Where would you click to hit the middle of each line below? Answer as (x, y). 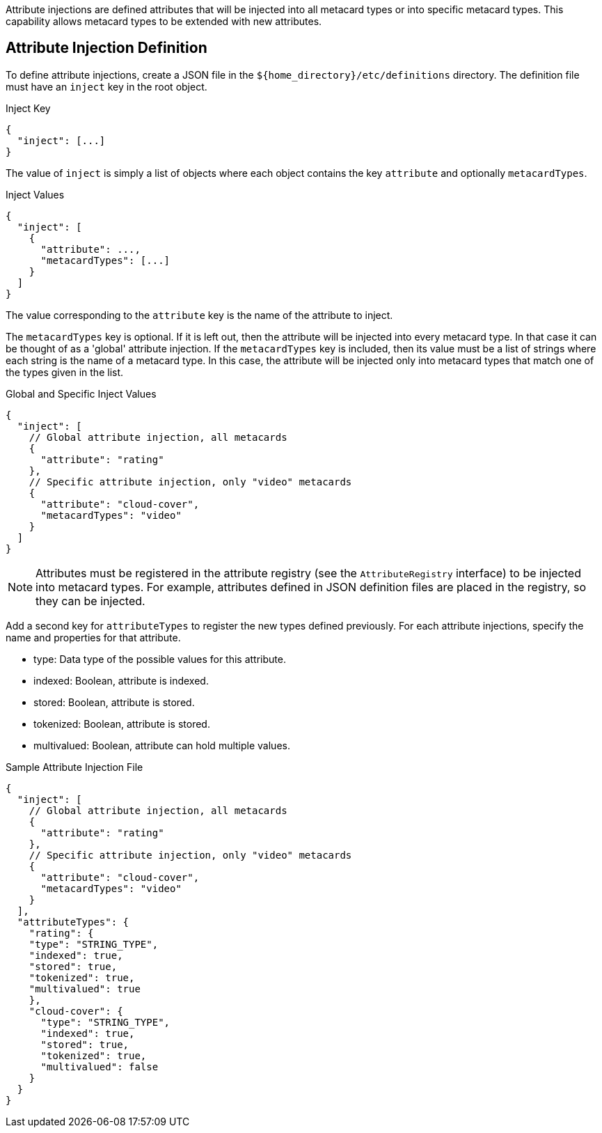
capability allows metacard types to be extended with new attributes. (164, 21)
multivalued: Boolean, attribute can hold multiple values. (162, 745)
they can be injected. (90, 601)
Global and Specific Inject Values (81, 393)
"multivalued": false (100, 1066)
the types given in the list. (65, 372)
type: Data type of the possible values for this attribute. (160, 659)
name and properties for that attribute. (93, 637)
